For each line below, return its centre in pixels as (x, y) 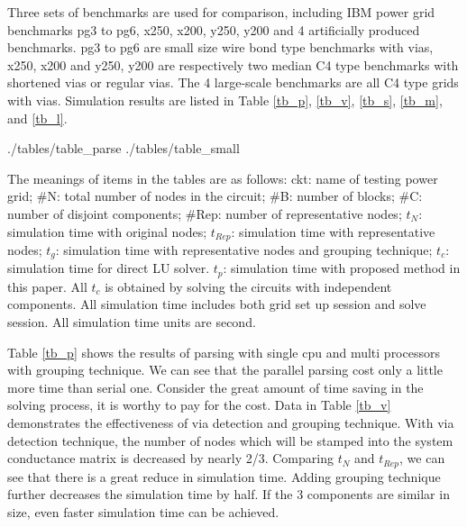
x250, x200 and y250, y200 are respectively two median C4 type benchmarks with (233, 64)
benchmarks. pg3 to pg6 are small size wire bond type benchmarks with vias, (220, 47)
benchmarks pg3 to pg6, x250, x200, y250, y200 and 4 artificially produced (214, 29)
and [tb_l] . (37, 118)
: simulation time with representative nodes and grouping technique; (244, 249)
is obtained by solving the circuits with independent (248, 286)
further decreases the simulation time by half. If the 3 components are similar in (229, 494)
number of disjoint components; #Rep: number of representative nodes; (205, 213)
